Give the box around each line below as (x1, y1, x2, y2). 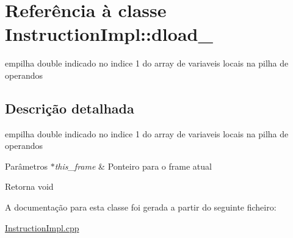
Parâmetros (5, 159, 48, 172)
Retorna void (5, 180, 54, 193)
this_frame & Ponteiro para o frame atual (54, 159, 212, 172)
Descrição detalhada (5, 98, 134, 117)
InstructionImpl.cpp (5, 221, 79, 234)
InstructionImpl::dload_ (5, 21, 213, 46)
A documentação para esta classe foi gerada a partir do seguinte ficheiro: (5, 201, 277, 214)
